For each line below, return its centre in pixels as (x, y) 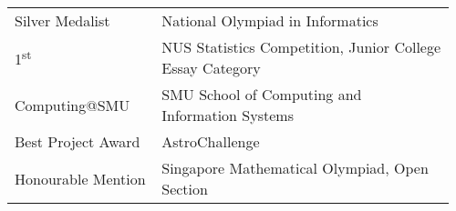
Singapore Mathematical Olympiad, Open (295, 168)
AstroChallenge (211, 141)
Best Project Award (78, 141)
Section (185, 189)
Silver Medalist (62, 20)
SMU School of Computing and (262, 94)
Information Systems (228, 115)
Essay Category (211, 68)
